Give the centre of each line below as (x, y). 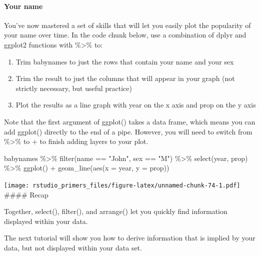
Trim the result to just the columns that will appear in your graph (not (125, 78)
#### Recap (26, 194)
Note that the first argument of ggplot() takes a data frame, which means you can (130, 121)
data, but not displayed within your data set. (73, 247)
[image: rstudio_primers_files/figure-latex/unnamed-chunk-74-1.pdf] (122, 185)
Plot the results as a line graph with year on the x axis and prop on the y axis (136, 105)
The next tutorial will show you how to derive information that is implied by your (130, 238)
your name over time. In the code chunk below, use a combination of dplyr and (125, 35)
